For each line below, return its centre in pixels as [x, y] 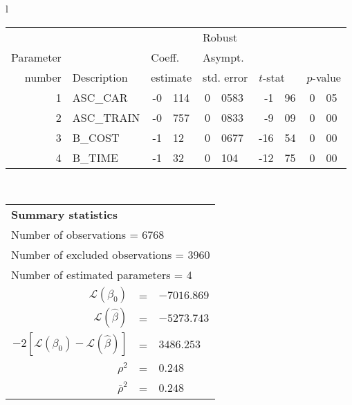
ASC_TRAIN [106, 117]
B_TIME [95, 157]
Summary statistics [65, 215]
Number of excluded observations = [98, 255]
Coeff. [165, 57]
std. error [225, 77]
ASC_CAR [100, 97]
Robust [220, 37]
